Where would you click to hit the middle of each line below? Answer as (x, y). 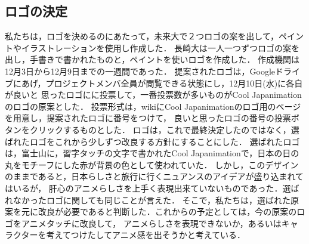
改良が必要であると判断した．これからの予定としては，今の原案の (167, 211)
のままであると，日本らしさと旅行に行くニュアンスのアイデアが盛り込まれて (154, 176)
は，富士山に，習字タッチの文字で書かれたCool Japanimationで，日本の (144, 153)
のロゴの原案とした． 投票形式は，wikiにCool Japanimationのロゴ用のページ (153, 106)
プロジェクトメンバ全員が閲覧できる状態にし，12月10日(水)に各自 (174, 83)
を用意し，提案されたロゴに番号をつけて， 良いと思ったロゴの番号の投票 (148, 118)
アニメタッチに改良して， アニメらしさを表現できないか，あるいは (151, 223)
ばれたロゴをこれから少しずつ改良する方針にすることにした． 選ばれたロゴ (152, 141)
